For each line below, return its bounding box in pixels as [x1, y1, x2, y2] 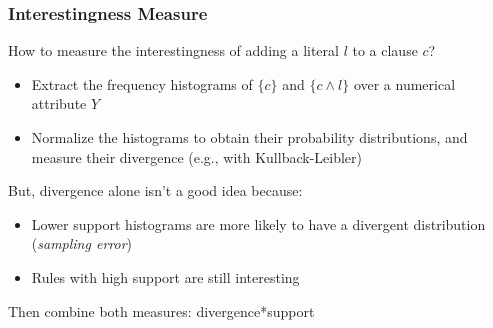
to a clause [352, 40, 418, 61]
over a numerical [353, 73, 456, 94]
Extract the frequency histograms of [31, 73, 253, 94]
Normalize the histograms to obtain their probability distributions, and [31, 127, 468, 147]
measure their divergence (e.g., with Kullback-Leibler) [31, 146, 362, 167]
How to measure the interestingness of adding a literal [8, 40, 339, 61]
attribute [31, 93, 87, 114]
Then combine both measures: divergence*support [8, 300, 315, 321]
